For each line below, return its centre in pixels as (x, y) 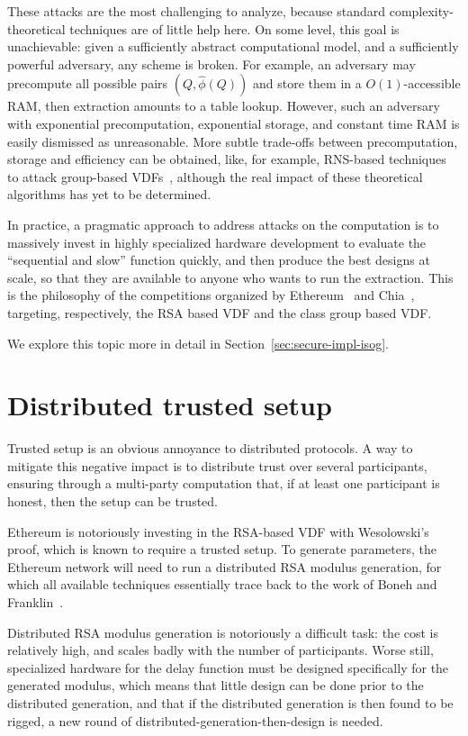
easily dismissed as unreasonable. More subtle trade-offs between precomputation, (233, 141)
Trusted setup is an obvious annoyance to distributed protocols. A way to (210, 448)
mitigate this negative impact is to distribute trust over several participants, (217, 465)
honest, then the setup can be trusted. (112, 501)
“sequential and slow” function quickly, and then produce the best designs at (219, 260)
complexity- (421, 11)
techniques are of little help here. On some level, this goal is (234, 28)
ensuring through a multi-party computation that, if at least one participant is (224, 483)
